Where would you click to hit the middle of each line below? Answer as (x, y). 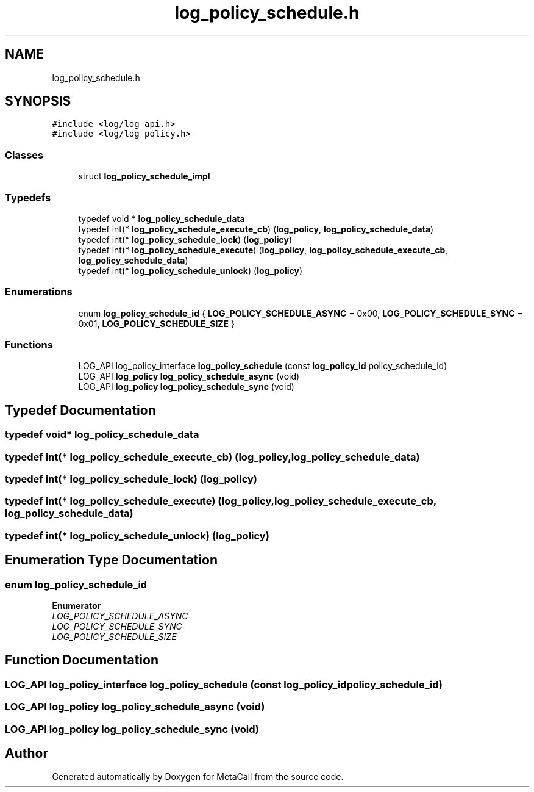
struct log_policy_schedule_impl (144, 176)
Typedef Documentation (80, 410)
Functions (29, 345)
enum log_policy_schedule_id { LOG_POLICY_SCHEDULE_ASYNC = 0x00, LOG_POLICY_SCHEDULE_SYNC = (301, 313)
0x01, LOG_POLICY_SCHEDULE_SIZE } (157, 323)
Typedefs (28, 197)
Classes (24, 155)
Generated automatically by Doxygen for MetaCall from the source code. (198, 777)
